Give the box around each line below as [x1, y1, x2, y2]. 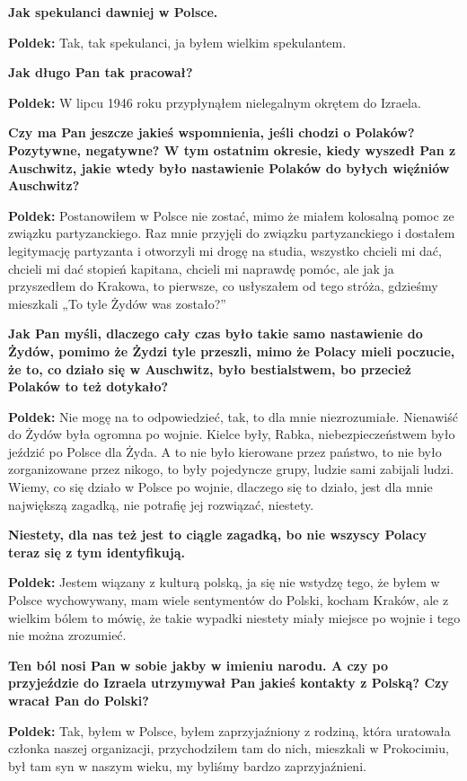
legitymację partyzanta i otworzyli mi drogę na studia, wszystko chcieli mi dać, [8, 241, 442, 259]
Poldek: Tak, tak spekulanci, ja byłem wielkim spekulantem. [8, 32, 347, 51]
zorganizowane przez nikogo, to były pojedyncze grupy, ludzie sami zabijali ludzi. [8, 460, 454, 478]
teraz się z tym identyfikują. [8, 542, 185, 561]
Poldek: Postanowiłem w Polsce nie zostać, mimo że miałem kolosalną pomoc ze [8, 206, 454, 224]
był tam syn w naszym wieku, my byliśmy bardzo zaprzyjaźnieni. [8, 756, 366, 775]
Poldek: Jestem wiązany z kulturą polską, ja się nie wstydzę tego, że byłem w [8, 573, 440, 592]
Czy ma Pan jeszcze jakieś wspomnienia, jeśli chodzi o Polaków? [8, 123, 415, 142]
